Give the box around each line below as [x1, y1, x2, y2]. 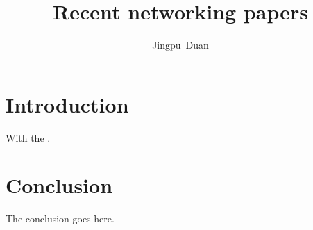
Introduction [6, 90, 129, 118]
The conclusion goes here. [6, 211, 115, 226]
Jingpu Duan [152, 38, 209, 52]
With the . [6, 130, 51, 145]
